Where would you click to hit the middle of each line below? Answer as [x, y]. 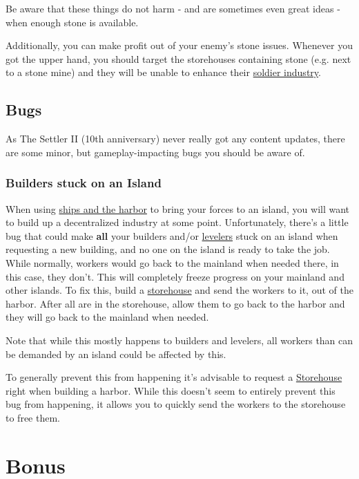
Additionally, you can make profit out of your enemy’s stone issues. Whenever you [179, 45]
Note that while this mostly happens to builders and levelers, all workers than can [179, 340]
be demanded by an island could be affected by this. [116, 354]
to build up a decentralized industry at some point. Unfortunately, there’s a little [177, 222]
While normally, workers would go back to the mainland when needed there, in [172, 262]
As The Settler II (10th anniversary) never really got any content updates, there [175, 139]
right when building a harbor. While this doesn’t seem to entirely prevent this [171, 390]
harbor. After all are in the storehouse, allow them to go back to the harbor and [175, 303]
